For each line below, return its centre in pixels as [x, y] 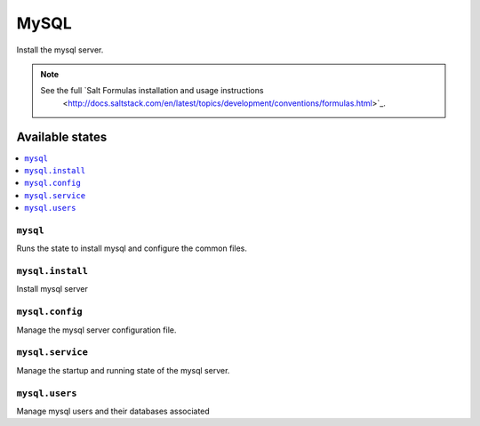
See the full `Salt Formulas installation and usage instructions [152, 91]
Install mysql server [52, 289]
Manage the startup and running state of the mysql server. [123, 370]
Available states [62, 137]
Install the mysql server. [60, 50]
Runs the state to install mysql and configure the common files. [132, 248]
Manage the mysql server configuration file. [96, 330]
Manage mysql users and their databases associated [113, 411]
